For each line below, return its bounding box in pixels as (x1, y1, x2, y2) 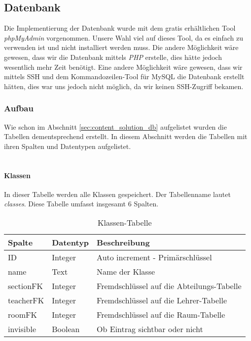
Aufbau (4, 102, 34, 114)
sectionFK (8, 280, 43, 292)
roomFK (8, 308, 37, 320)
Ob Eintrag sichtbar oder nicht (97, 323, 203, 335)
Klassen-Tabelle (98, 216, 152, 228)
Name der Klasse (97, 265, 155, 277)
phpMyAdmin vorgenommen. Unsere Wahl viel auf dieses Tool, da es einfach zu (4, 32, 243, 43)
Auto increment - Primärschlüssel (97, 251, 212, 263)
